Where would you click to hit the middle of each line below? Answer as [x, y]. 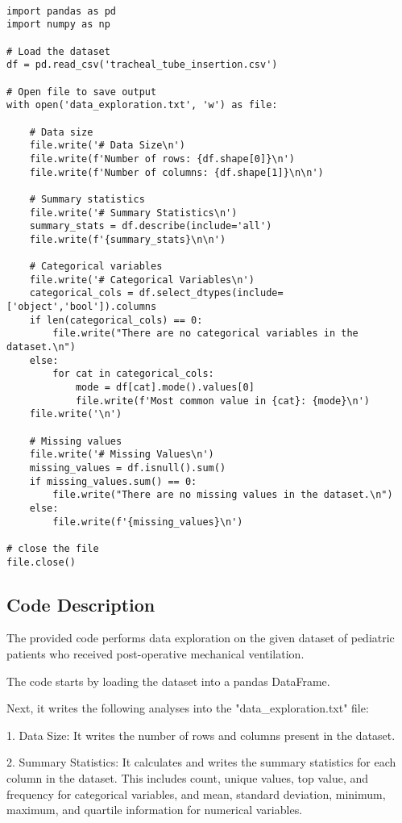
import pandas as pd [62, 11]
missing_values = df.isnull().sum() [128, 468]
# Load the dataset [58, 51]
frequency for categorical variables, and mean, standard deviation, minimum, [196, 794]
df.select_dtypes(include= [211, 293]
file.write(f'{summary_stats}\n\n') [128, 239]
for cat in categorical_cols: [133, 374]
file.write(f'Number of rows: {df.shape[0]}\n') [162, 159]
